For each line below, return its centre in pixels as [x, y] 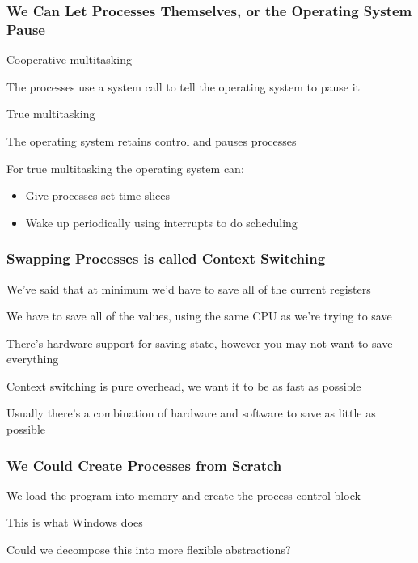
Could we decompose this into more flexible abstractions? [149, 550]
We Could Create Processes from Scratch [144, 465]
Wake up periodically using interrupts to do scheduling [161, 222]
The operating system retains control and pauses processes [152, 140]
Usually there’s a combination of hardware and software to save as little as [191, 413]
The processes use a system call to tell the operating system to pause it [184, 86]
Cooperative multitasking [69, 59]
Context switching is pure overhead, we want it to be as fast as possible [184, 385]
